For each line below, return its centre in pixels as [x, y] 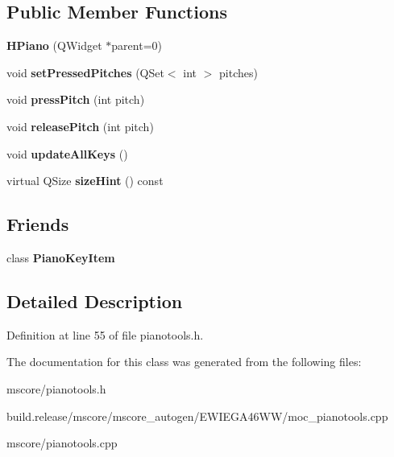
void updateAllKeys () [67, 153]
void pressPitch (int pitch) [76, 99]
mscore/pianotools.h [56, 388]
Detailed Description [95, 301]
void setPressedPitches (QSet [85, 72]
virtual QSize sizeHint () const [85, 181]
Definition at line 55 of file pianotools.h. [105, 334]
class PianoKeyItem [61, 257]
